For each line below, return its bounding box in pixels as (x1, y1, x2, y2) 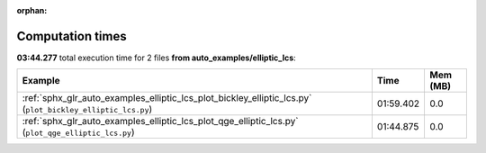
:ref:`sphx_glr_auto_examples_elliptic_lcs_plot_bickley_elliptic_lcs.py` (22, 92, 312, 104)
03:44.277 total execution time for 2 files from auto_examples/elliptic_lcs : (16, 52, 296, 63)
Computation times (16, 28, 127, 44)
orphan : (16, 5, 48, 15)
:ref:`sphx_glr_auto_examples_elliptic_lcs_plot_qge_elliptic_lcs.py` (22, 115, 299, 128)
